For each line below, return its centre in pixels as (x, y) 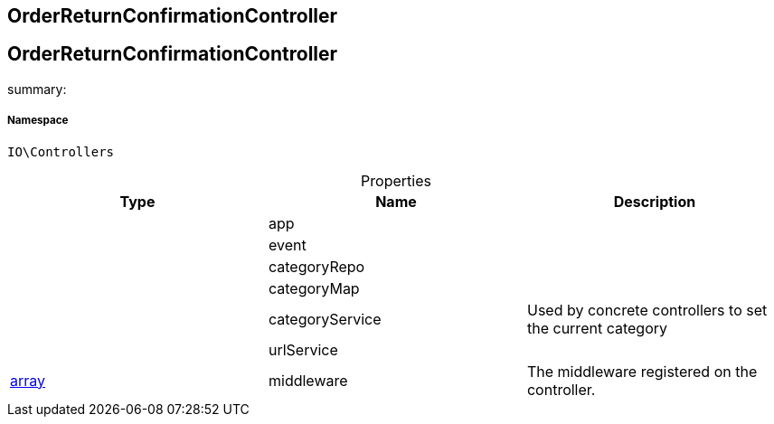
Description (655, 201)
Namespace (38, 121)
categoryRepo (316, 266)
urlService (303, 349)
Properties (396, 180)
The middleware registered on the (642, 371)
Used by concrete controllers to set (647, 310)
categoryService (325, 319)
